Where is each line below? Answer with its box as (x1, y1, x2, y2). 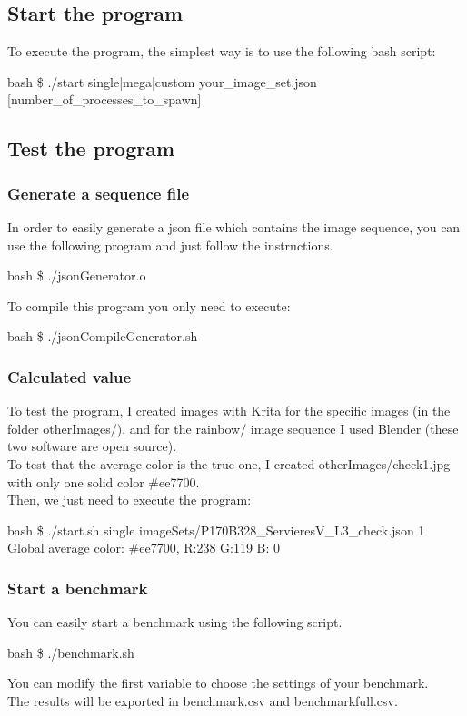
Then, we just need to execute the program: (7, 490, 252, 509)
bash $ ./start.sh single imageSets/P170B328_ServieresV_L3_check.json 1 (7, 520, 425, 539)
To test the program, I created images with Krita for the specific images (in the (7, 401, 451, 420)
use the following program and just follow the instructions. (7, 235, 333, 254)
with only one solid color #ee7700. (7, 472, 200, 491)
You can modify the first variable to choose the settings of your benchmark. (7, 673, 429, 692)
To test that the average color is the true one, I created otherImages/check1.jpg (7, 454, 451, 473)
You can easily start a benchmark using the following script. (7, 613, 343, 632)
